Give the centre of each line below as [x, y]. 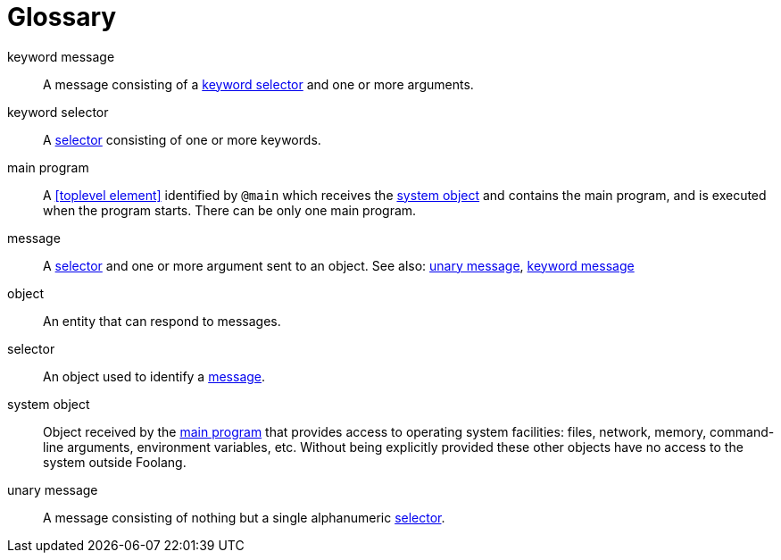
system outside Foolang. [115, 462]
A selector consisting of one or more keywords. [182, 139]
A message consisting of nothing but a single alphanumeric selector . [244, 517]
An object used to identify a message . [154, 376]
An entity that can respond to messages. [162, 321]
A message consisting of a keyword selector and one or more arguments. [258, 84]
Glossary [62, 17]
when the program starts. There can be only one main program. [230, 210]
